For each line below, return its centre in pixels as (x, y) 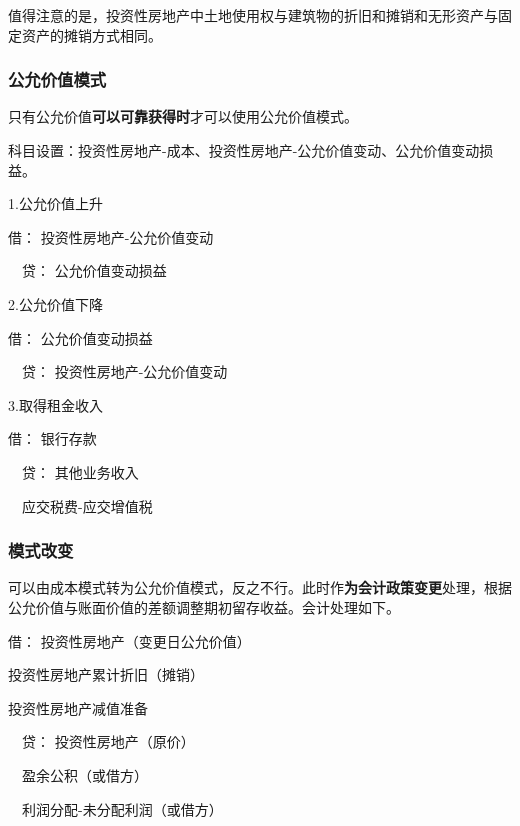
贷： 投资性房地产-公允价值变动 (124, 371)
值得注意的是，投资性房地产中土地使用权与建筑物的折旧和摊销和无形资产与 (253, 15)
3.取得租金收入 (55, 404)
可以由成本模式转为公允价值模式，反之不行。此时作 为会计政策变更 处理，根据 (260, 587)
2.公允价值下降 (55, 303)
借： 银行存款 (52, 438)
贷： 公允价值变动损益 (94, 270)
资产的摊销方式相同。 (91, 34)
